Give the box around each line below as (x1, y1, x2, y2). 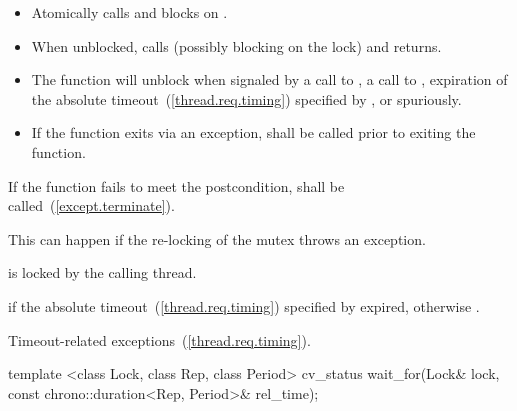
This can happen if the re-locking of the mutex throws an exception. (8, 228, 426, 249)
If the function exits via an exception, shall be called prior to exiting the (31, 122, 476, 143)
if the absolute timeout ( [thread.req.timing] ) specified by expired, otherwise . (8, 295, 480, 316)
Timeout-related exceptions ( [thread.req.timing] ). (8, 329, 311, 350)
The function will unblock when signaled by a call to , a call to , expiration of (31, 69, 508, 90)
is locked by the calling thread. (8, 262, 197, 283)
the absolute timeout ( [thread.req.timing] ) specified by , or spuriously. (31, 88, 462, 109)
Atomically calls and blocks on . (31, 2, 228, 22)
